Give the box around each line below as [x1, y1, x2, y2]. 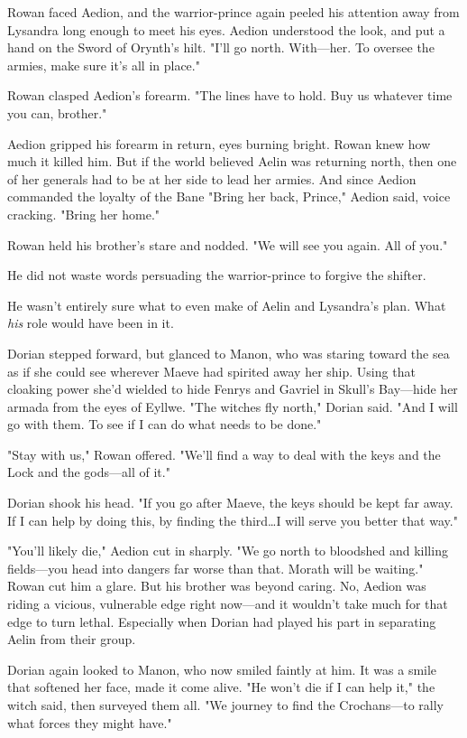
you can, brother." [7, 103, 107, 122]
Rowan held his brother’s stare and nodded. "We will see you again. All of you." [7, 235, 448, 254]
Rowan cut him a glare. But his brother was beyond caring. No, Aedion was [7, 576, 426, 595]
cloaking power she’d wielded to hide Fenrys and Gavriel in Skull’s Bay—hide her [7, 379, 458, 398]
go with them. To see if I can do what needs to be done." [7, 415, 322, 434]
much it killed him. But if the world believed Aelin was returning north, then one [7, 152, 457, 171]
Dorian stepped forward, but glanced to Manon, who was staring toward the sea [7, 343, 450, 362]
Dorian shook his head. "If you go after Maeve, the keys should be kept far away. [7, 493, 453, 512]
